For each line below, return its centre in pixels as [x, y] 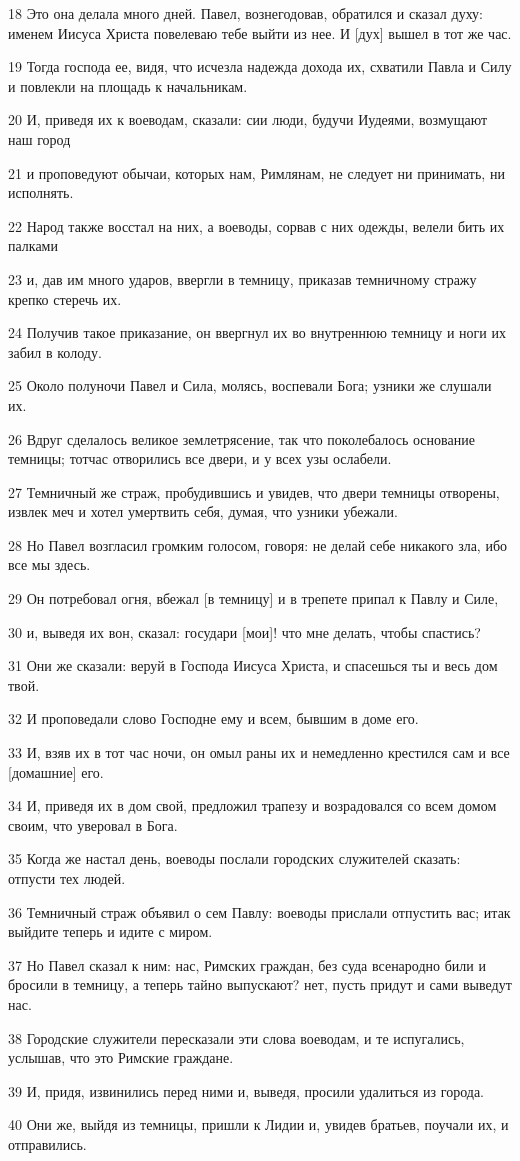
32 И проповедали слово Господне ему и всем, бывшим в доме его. [213, 718]
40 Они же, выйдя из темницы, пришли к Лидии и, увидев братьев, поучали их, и [258, 1124]
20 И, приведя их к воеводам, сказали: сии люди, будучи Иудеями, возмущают [248, 119]
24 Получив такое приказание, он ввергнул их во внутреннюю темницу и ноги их [257, 332]
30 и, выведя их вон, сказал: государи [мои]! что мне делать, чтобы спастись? [244, 631]
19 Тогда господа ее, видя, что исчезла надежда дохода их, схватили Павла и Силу [260, 66]
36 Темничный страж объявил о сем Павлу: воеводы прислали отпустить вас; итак [259, 911]
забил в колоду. [55, 351]
